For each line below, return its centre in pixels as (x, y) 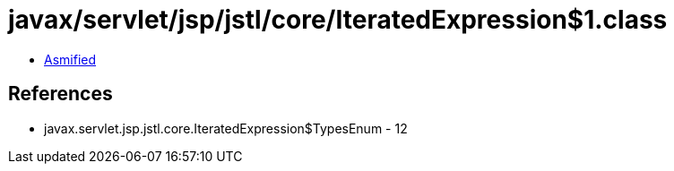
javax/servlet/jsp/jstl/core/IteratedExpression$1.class (338, 20)
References (60, 94)
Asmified (70, 59)
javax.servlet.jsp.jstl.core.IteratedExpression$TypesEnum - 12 (226, 128)
